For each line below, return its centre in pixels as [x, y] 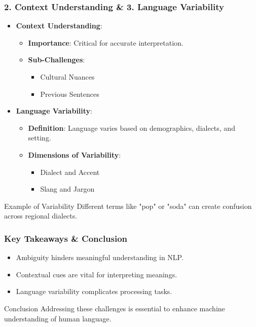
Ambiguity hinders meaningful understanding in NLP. [100, 257]
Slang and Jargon [67, 189]
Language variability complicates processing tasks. [94, 291]
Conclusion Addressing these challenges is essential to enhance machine [115, 308]
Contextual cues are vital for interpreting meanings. [97, 274]
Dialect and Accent [70, 172]
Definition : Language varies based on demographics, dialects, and [132, 128]
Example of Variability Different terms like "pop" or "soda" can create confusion [128, 206]
